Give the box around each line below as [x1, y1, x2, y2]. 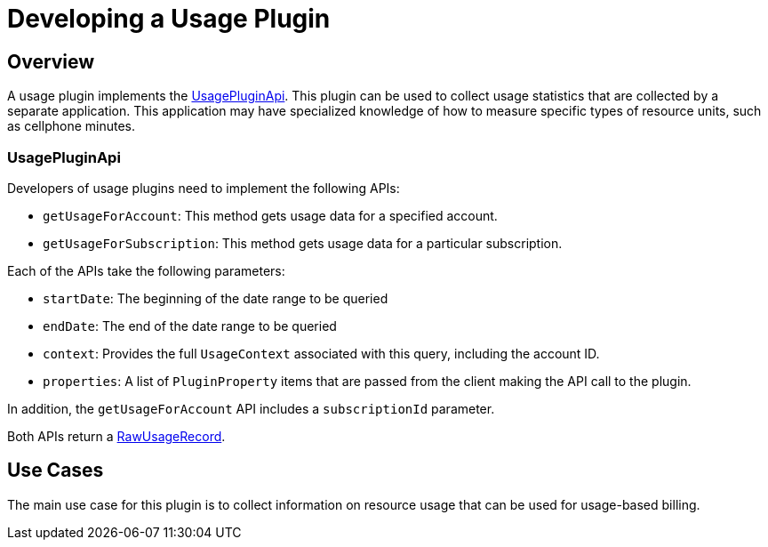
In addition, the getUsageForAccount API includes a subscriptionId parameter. [7, 400, 495, 416]
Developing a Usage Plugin [7, 4, 331, 34]
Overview [7, 50, 95, 73]
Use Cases [7, 459, 104, 482]
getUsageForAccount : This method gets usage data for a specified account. [43, 207, 498, 223]
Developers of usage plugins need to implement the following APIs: [7, 180, 400, 196]
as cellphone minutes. [7, 118, 135, 134]
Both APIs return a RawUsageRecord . [7, 428, 226, 444]
